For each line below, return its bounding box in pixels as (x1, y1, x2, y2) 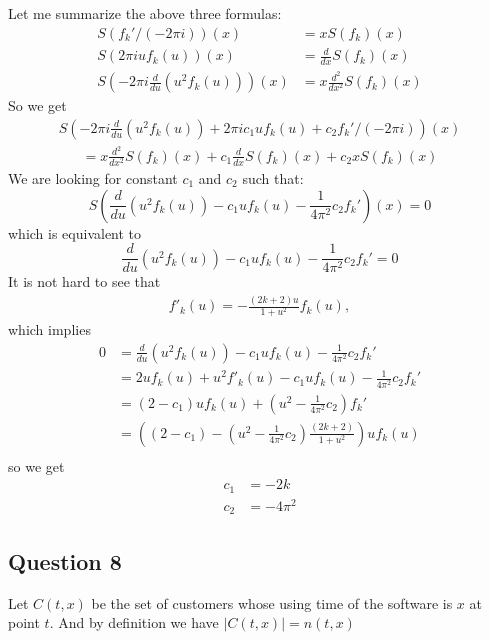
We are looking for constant (8, 167, 178, 188)
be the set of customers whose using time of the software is (91, 592, 453, 613)
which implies (8, 319, 91, 340)
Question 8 (8, 545, 122, 576)
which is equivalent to (8, 222, 142, 243)
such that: (242, 167, 304, 188)
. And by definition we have (49, 612, 219, 633)
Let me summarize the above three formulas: (8, 3, 282, 23)
